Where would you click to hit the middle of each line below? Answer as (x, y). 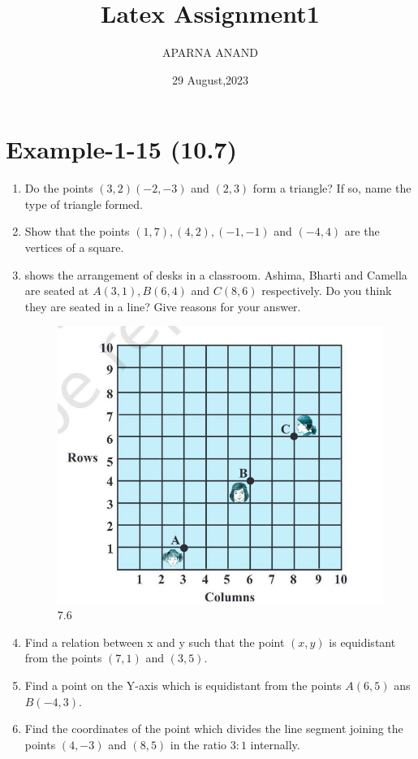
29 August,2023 (210, 79)
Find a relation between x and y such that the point (155, 642)
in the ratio (198, 744)
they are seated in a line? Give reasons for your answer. (163, 306)
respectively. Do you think (327, 291)
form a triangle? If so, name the (332, 188)
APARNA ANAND (210, 52)
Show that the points (77, 231)
